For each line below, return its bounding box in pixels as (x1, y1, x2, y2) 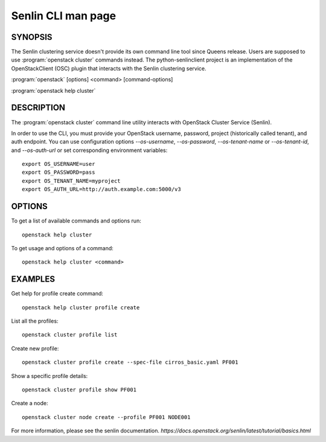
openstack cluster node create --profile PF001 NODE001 (22, 414, 191, 420)
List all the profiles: (11, 317, 59, 325)
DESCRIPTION (11, 103, 66, 113)
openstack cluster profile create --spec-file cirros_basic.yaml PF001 (22, 359, 238, 366)
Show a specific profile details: (11, 372, 88, 379)
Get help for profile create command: (11, 290, 104, 297)
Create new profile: (11, 344, 59, 352)
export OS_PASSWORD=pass (22, 169, 95, 176)
